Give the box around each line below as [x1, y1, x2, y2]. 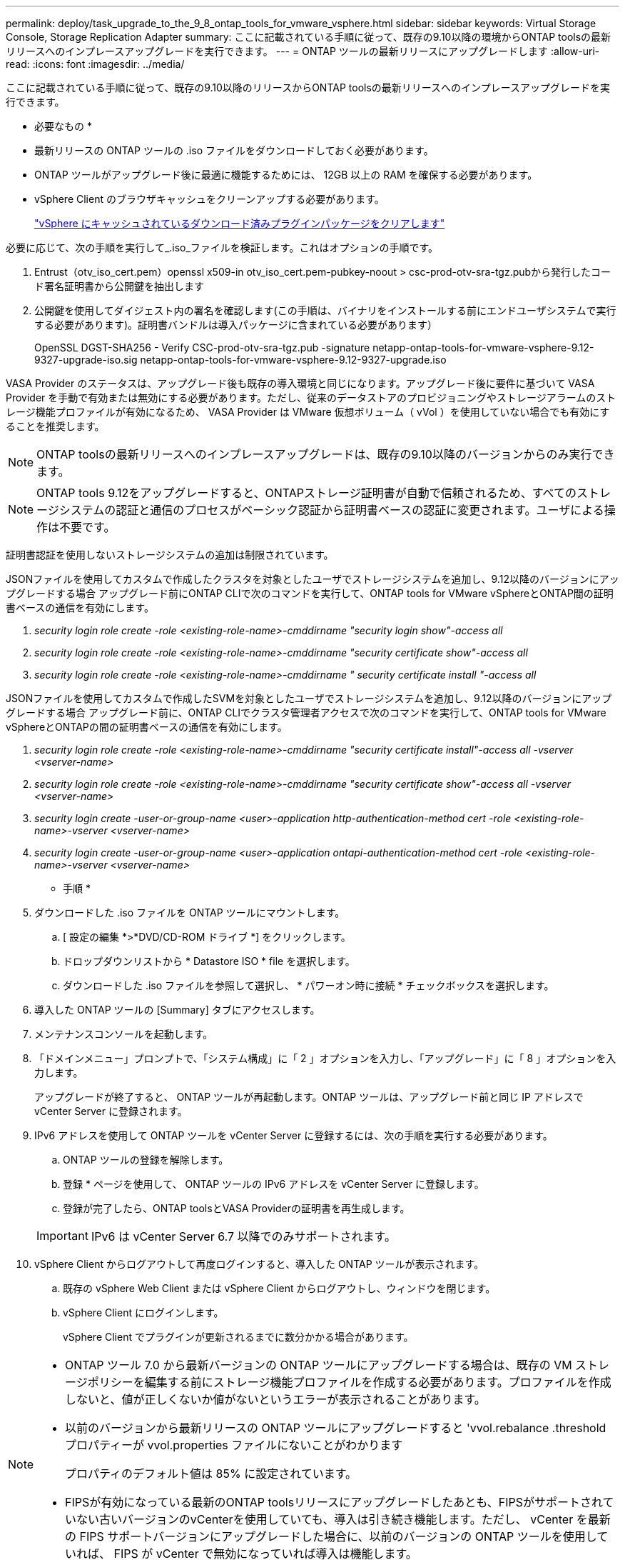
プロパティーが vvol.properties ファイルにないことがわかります [65, 1438, 403, 1452]
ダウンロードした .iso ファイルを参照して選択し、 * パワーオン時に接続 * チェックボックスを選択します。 [63, 979, 554, 991]
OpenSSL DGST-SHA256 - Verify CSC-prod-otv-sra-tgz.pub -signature [34, 341, 370, 354]
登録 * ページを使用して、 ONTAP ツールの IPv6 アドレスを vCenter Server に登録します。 [63, 1178, 484, 1190]
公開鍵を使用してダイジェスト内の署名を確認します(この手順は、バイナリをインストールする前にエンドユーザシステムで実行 [34, 304, 616, 316]
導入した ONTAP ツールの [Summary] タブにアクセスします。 [34, 1004, 320, 1016]
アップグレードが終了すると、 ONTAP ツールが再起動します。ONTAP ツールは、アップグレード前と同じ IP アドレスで [34, 1091, 584, 1103]
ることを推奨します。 [6, 420, 105, 432]
